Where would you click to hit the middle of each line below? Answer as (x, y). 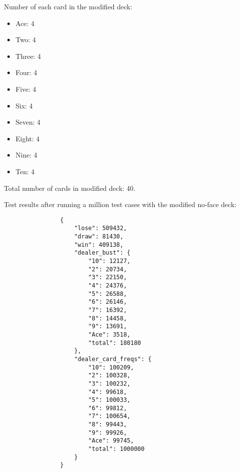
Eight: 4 (27, 138)
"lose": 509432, (101, 228)
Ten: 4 (25, 171)
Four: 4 (26, 72)
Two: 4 (26, 39)
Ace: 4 (25, 23)
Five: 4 (26, 89)
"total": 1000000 (116, 449)
